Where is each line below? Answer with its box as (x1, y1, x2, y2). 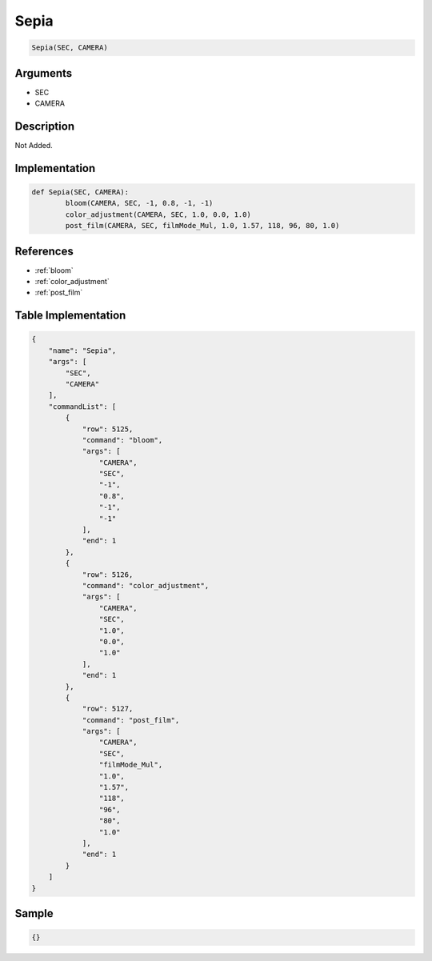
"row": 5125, (82, 424, 134, 434)
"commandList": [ (48, 402, 117, 411)
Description (14, 119, 75, 133)
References (14, 244, 74, 258)
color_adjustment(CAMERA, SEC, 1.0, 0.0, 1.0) (65, 210, 251, 219)
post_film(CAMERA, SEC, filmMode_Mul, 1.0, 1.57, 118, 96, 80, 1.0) (65, 221, 340, 230)
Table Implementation (14, 309, 126, 322)
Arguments (14, 66, 73, 80)
